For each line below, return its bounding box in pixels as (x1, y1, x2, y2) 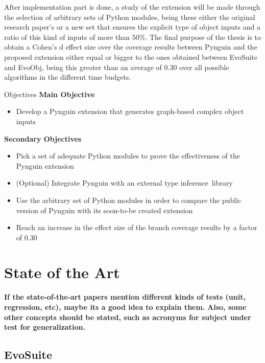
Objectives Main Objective (4, 88, 95, 99)
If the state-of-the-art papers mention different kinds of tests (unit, (4, 291, 246, 302)
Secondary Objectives (4, 133, 82, 144)
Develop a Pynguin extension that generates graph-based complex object (16, 106, 244, 117)
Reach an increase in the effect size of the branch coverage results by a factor (16, 222, 257, 233)
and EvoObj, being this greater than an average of (4, 61, 162, 72)
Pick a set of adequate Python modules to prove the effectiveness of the (16, 150, 240, 161)
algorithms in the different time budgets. (4, 72, 131, 82)
